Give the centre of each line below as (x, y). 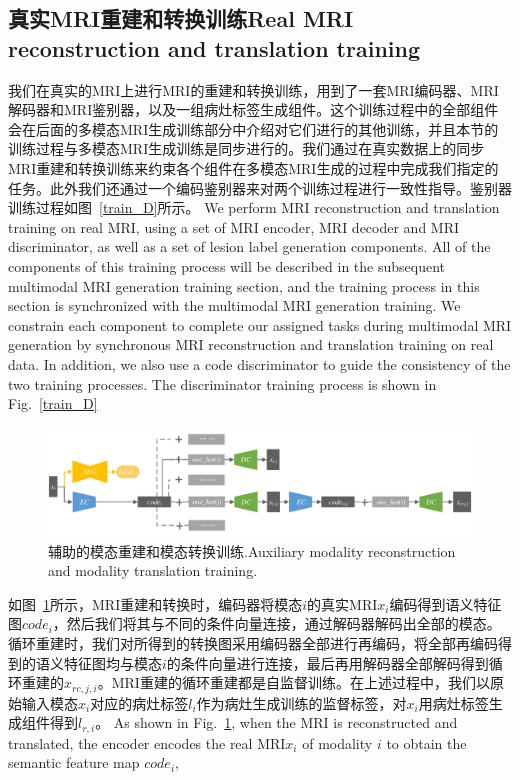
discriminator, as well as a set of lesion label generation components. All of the (249, 246)
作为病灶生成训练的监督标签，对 (301, 702)
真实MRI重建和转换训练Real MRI (181, 18)
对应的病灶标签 (139, 702)
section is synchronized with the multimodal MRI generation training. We (234, 305)
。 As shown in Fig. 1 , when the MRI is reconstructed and (276, 722)
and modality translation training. (153, 570)
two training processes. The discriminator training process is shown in (222, 383)
